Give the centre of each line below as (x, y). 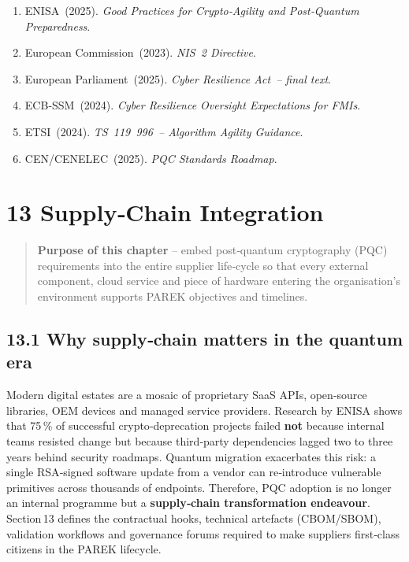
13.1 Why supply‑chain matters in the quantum (205, 339)
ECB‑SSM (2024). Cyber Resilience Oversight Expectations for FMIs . (193, 105)
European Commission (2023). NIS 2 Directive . (140, 52)
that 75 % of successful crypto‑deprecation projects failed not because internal (195, 425)
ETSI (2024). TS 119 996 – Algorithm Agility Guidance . (164, 131)
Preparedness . (58, 26)
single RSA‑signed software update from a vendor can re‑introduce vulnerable (194, 472)
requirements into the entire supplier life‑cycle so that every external (203, 265)
